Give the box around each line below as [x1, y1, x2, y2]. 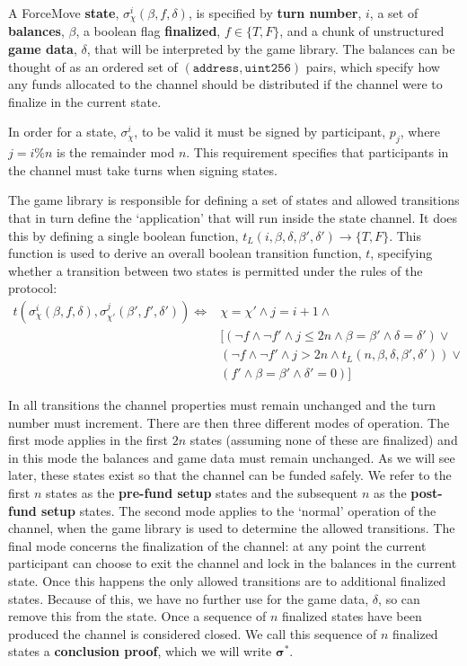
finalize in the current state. [8, 92, 162, 111]
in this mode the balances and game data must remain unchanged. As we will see [8, 448, 455, 466]
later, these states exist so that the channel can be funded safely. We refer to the [8, 466, 452, 484]
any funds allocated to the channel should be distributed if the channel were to [8, 75, 443, 93]
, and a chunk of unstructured [279, 22, 445, 40]
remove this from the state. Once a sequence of [8, 607, 267, 626]
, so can [378, 589, 420, 608]
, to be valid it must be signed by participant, [134, 122, 386, 141]
